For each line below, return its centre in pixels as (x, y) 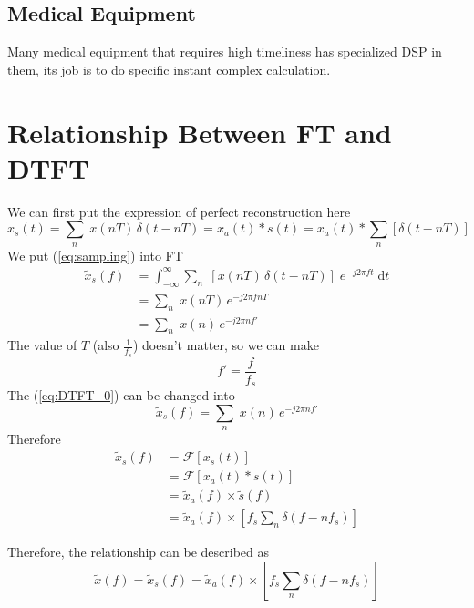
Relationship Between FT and (200, 132)
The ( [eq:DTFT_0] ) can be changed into (121, 395)
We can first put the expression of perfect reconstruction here (179, 211)
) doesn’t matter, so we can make (226, 345)
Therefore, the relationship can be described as (138, 552)
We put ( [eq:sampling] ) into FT (95, 255)
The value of (42, 345)
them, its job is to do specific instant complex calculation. (169, 69)
